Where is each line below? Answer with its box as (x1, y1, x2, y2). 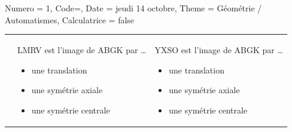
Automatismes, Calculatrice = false (5, 13, 135, 26)
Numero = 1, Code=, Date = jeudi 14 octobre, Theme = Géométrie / (5, 2, 262, 14)
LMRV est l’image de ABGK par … (17, 43, 147, 56)
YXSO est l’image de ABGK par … (154, 43, 283, 56)
